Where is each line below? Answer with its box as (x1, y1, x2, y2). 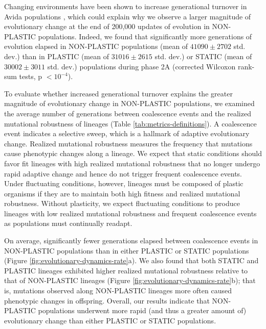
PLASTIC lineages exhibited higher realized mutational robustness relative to (4, 265, 248, 275)
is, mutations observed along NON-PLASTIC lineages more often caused (4, 285, 232, 296)
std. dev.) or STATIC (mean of (154, 50, 252, 61)
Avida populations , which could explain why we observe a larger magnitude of (4, 11, 251, 21)
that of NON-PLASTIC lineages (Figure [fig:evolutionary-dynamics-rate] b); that (4, 275, 256, 286)
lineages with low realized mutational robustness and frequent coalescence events (4, 208, 257, 218)
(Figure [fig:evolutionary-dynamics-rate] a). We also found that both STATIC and (4, 255, 259, 266)
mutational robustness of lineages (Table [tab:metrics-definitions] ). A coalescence (4, 118, 257, 129)
